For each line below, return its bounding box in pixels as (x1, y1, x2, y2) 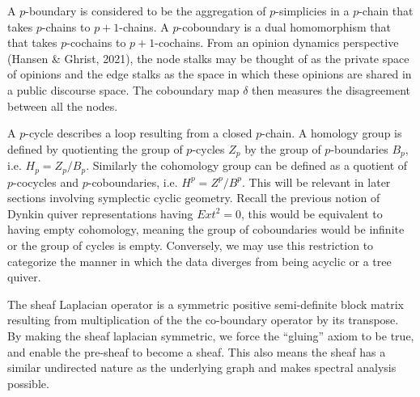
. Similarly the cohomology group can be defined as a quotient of (86, 157, 408, 174)
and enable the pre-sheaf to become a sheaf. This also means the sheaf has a (7, 343, 386, 360)
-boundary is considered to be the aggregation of (25, 2, 266, 19)
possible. (7, 374, 49, 391)
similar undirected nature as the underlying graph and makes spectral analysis (7, 359, 397, 376)
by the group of (244, 140, 321, 157)
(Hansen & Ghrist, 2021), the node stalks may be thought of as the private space (7, 49, 409, 66)
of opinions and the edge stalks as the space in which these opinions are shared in (7, 65, 412, 82)
